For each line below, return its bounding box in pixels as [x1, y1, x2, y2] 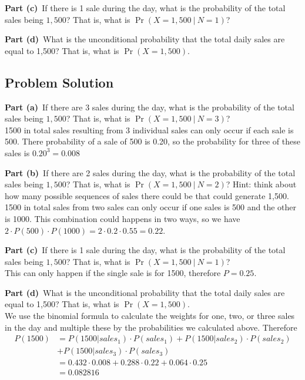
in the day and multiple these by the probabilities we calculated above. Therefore [5, 321, 297, 333]
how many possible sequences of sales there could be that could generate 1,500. [5, 189, 289, 201]
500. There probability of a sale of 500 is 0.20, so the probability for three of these [5, 135, 300, 147]
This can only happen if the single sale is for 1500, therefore [5, 267, 221, 279]
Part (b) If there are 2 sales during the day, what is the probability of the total [5, 166, 296, 179]
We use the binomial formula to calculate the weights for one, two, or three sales [5, 310, 295, 322]
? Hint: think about [226, 178, 297, 190]
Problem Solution [5, 73, 114, 91]
